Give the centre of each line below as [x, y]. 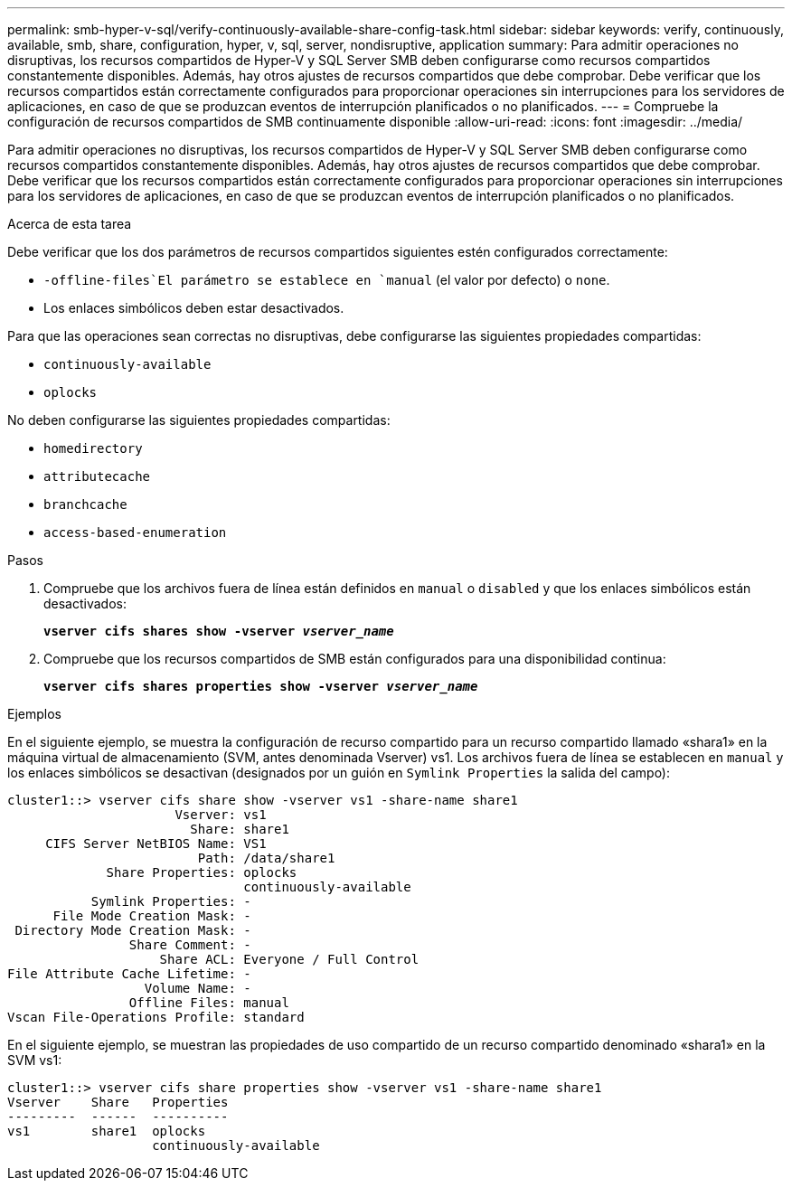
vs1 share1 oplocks [107, 1131]
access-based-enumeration [135, 533]
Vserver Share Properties [118, 1102]
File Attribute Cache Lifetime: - [129, 974]
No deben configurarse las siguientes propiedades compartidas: [199, 420]
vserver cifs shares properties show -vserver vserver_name [261, 686]
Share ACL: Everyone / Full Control [289, 959]
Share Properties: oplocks [202, 872]
